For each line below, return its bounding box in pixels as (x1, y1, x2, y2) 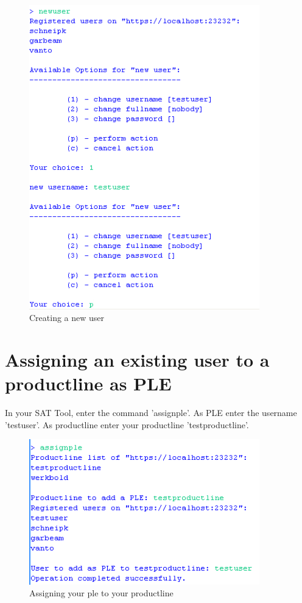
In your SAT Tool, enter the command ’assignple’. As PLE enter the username (5, 406, 297, 419)
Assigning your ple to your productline (29, 587, 174, 599)
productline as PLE (5, 371, 172, 396)
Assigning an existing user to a (5, 347, 270, 372)
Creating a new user (29, 311, 105, 324)
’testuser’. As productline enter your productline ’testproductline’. (5, 418, 249, 431)
